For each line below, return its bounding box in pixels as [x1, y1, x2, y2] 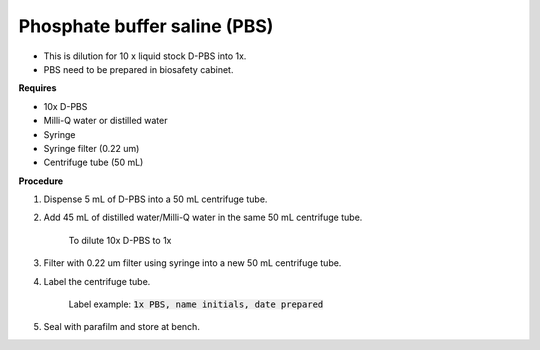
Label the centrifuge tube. [43, 275, 151, 287]
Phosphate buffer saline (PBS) [18, 15, 274, 37]
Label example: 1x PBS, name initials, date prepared [68, 298, 324, 310]
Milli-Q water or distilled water [43, 115, 168, 127]
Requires [18, 82, 57, 94]
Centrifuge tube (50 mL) [43, 156, 144, 169]
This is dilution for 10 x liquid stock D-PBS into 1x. [43, 50, 247, 62]
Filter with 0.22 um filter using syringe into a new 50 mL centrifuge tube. [43, 257, 342, 269]
